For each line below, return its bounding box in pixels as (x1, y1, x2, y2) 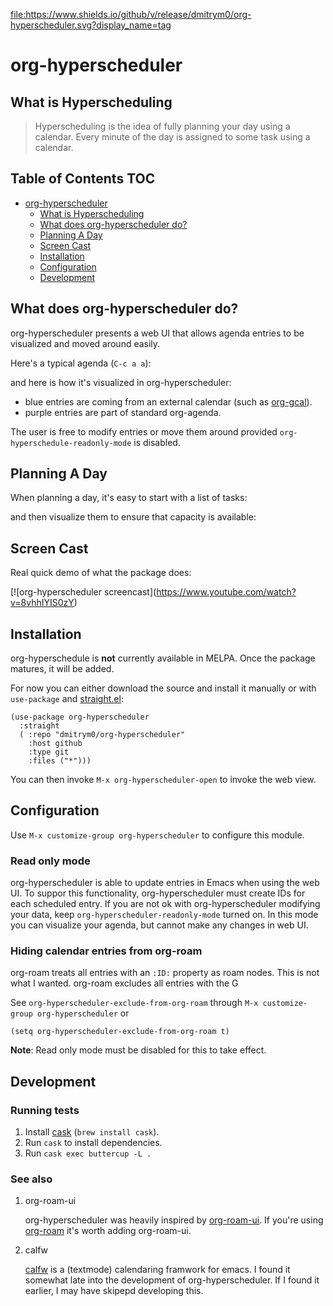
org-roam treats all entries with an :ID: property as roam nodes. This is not (10, 967, 320, 979)
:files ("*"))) (28, 756, 92, 766)
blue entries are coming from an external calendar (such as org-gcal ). (24, 395, 313, 408)
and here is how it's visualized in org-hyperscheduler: (10, 376, 232, 388)
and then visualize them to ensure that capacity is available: (10, 511, 257, 523)
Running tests (10, 1103, 80, 1117)
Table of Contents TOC (10, 170, 156, 188)
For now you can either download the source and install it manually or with (10, 682, 317, 694)
